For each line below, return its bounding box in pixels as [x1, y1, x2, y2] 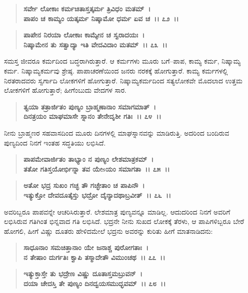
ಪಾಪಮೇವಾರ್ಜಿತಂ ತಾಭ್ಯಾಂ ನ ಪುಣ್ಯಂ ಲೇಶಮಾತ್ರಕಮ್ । [23, 154, 154, 164]
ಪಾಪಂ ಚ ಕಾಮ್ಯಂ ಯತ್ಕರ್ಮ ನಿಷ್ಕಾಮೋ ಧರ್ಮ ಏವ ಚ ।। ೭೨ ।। [23, 13, 179, 23]
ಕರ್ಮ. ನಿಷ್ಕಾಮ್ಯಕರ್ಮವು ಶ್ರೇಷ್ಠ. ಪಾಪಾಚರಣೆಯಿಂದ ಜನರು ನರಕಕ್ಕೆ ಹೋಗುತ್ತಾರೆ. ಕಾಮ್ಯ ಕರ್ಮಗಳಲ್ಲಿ [4, 65, 228, 75]
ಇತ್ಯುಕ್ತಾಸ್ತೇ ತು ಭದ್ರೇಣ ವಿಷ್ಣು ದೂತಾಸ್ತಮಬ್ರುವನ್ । [23, 268, 142, 279]
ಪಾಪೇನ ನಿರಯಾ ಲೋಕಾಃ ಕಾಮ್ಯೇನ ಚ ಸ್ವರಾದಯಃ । [23, 30, 145, 40]
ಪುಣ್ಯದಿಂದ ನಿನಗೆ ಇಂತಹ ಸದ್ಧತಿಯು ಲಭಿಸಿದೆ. [4, 137, 106, 147]
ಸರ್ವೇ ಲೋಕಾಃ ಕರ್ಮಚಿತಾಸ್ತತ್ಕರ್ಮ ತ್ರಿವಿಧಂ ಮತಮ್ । [23, 3, 151, 13]
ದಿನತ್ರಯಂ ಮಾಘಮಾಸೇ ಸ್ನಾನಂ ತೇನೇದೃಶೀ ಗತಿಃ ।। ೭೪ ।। [23, 111, 162, 121]
